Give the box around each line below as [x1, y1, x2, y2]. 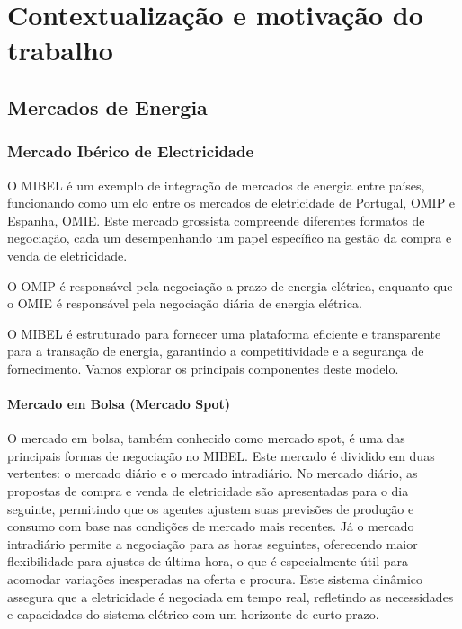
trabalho [7, 31, 113, 68]
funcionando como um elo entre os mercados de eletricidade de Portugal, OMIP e [7, 193, 456, 212]
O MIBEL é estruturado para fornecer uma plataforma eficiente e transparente [7, 323, 441, 342]
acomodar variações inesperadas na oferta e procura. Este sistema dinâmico [7, 570, 423, 589]
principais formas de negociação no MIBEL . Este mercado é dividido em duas [7, 446, 435, 465]
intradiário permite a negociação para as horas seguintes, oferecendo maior [7, 534, 418, 553]
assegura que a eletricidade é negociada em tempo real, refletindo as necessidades [7, 587, 454, 606]
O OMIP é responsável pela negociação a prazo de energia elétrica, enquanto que [7, 276, 453, 295]
